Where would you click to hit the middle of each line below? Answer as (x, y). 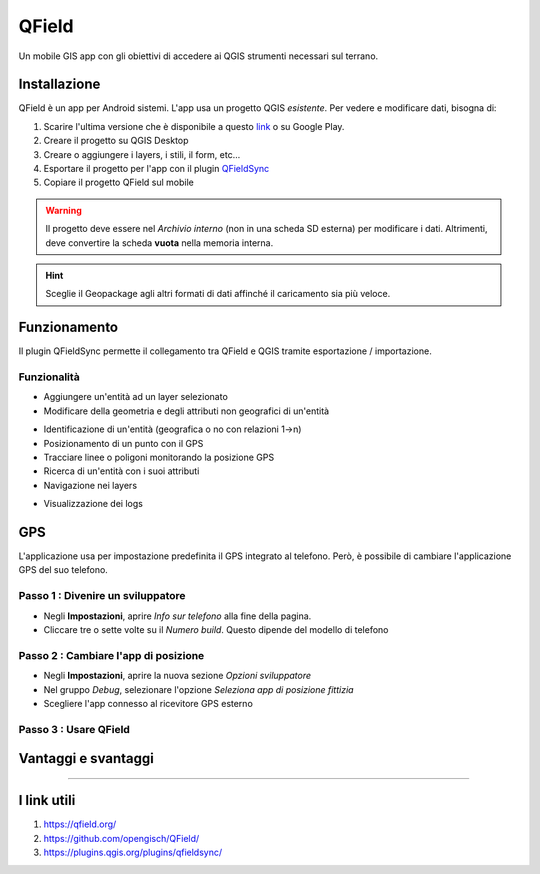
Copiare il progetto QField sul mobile (119, 182)
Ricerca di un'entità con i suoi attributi (121, 471)
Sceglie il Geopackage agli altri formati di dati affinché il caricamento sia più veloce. (218, 294)
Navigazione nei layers (90, 485)
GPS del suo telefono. (63, 570)
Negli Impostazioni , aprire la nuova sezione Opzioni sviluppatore (177, 676)
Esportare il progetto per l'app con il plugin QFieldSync (156, 169)
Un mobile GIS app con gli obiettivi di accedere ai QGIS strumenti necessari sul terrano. (198, 56)
